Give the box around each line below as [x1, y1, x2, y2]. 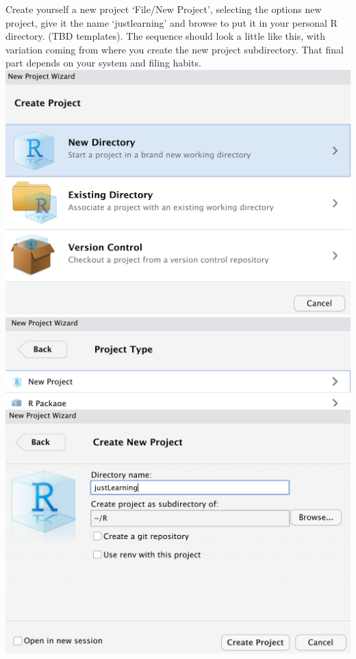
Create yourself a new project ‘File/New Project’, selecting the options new [5, 2, 322, 16]
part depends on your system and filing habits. [5, 55, 201, 70]
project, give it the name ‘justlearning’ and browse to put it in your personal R [5, 15, 338, 29]
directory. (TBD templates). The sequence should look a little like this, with [5, 29, 326, 43]
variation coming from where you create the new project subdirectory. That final [5, 42, 344, 56]
